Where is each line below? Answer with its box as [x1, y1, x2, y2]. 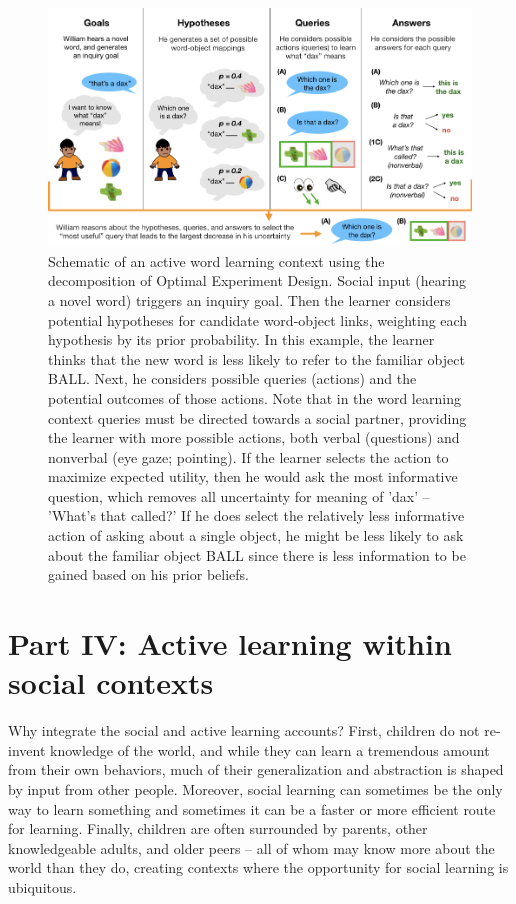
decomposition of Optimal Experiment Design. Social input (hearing [48, 270, 466, 291]
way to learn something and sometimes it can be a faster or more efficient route [8, 798, 496, 819]
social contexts [8, 662, 214, 703]
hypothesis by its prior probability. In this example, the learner [48, 329, 435, 350]
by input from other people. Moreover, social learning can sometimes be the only [8, 778, 503, 799]
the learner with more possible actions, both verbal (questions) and [48, 427, 460, 448]
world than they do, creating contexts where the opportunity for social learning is [8, 857, 509, 878]
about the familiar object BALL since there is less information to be [48, 544, 466, 565]
